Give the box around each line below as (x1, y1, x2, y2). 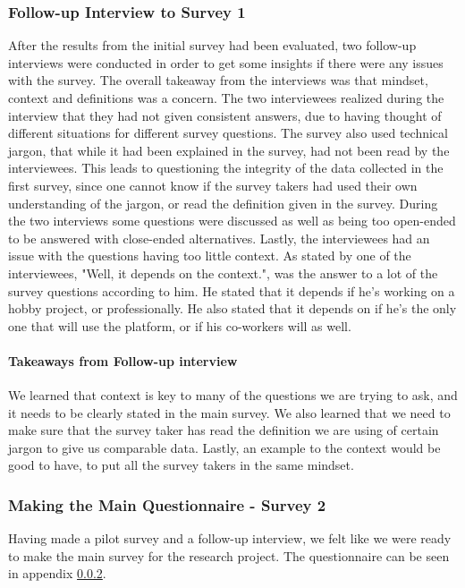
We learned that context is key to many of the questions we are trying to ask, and (8, 386, 458, 405)
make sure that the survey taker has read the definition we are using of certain (8, 421, 439, 439)
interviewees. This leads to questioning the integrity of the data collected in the (8, 158, 444, 177)
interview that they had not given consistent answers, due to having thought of (8, 106, 442, 124)
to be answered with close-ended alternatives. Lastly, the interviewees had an (8, 228, 430, 247)
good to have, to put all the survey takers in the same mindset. (8, 456, 354, 474)
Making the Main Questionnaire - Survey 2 (8, 494, 326, 516)
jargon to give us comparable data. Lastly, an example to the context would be (8, 438, 441, 456)
